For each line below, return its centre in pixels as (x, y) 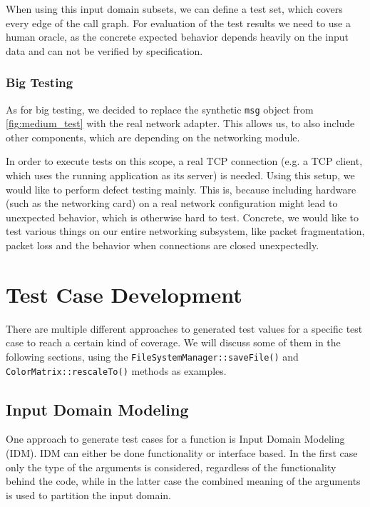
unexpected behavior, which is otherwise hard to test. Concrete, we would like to (183, 217)
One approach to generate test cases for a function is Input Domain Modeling (175, 439)
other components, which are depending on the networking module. (153, 137)
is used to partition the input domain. (89, 495)
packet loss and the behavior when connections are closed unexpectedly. (163, 245)
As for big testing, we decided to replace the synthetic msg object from (160, 109)
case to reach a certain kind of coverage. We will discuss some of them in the (173, 342)
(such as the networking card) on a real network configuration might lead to (172, 203)
